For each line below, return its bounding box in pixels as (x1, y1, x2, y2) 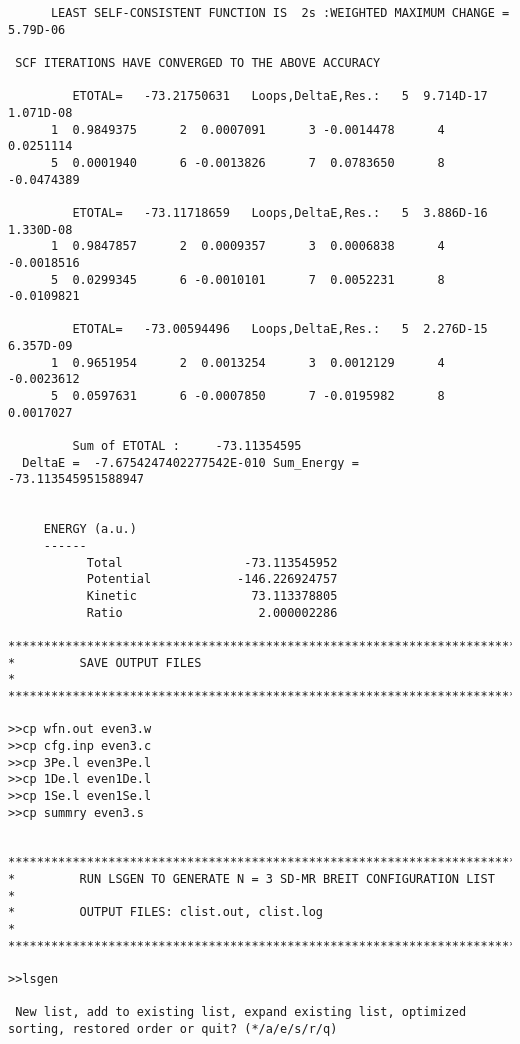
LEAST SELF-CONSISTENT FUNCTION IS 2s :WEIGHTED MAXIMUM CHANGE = (50, 6, 510, 20)
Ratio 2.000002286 (86, 605, 338, 620)
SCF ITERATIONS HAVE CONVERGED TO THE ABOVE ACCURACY (15, 55, 381, 70)
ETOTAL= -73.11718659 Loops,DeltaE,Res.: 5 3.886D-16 (72, 205, 488, 220)
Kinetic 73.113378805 (86, 588, 338, 603)
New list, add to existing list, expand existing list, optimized (15, 1005, 467, 1020)
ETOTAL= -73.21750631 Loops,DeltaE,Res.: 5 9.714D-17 (72, 89, 488, 104)
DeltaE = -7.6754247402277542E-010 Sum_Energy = (22, 455, 359, 470)
